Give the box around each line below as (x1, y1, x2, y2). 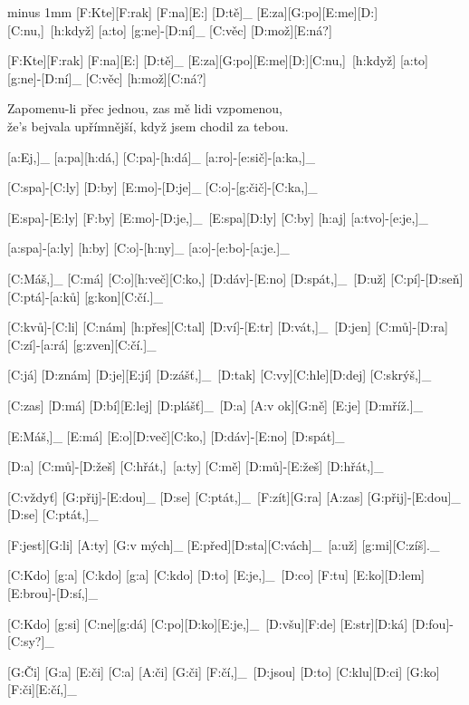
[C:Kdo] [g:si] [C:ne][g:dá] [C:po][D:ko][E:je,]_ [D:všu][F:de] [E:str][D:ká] (7, 613, 408, 633)
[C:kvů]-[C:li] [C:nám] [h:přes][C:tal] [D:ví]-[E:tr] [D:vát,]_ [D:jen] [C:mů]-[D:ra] (7, 317, 449, 336)
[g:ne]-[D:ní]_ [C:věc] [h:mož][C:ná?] (7, 68, 206, 87)
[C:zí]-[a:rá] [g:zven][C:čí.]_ (7, 334, 157, 353)
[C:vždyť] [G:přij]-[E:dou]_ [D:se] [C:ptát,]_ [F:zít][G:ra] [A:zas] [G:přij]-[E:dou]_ (7, 487, 461, 506)
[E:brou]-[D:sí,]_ (7, 584, 99, 603)
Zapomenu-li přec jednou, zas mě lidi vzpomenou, (7, 99, 282, 118)
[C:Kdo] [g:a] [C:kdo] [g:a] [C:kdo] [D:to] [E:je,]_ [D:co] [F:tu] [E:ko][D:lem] (7, 565, 425, 584)
